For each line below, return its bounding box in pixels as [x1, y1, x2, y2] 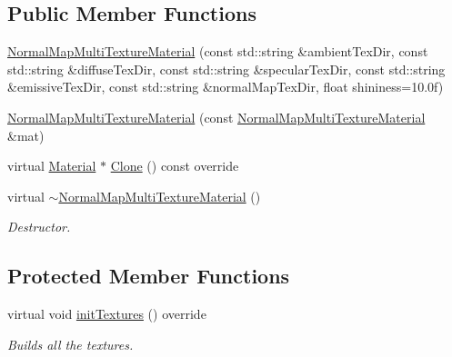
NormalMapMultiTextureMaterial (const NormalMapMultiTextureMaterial [7, 107, 426, 126]
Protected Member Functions [7, 262, 290, 290]
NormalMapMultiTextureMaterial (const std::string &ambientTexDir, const [7, 42, 428, 61]
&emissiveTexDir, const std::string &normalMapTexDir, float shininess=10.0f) [7, 77, 444, 96]
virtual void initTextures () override [7, 304, 206, 323]
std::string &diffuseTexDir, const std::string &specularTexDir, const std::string [7, 59, 446, 78]
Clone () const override [110, 156, 239, 175]
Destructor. [7, 217, 71, 236]
